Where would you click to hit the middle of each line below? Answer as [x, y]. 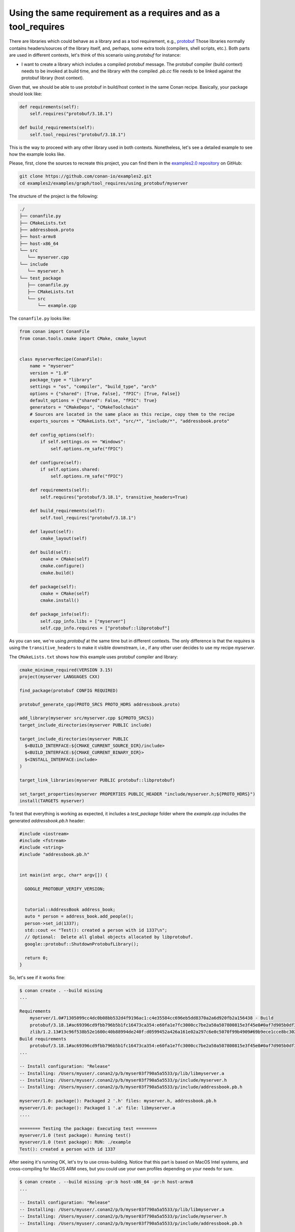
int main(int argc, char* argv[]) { [64, 875]
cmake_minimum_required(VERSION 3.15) [66, 670]
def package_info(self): [60, 614]
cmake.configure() [62, 566]
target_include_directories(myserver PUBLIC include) [86, 725]
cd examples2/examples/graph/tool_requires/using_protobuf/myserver [104, 183]
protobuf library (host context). [53, 78]
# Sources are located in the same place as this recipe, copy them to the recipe [132, 414]
